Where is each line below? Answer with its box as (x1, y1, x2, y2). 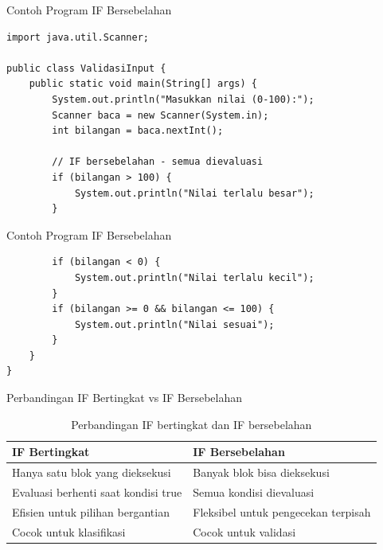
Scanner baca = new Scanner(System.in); (52, 109, 269, 121)
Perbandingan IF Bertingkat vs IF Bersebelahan (6, 389, 243, 406)
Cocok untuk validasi (193, 523, 296, 540)
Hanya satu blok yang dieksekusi (12, 464, 171, 481)
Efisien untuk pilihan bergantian (12, 503, 170, 520)
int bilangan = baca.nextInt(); (52, 125, 224, 137)
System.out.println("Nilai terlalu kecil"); (74, 271, 315, 283)
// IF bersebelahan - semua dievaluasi (52, 156, 264, 168)
